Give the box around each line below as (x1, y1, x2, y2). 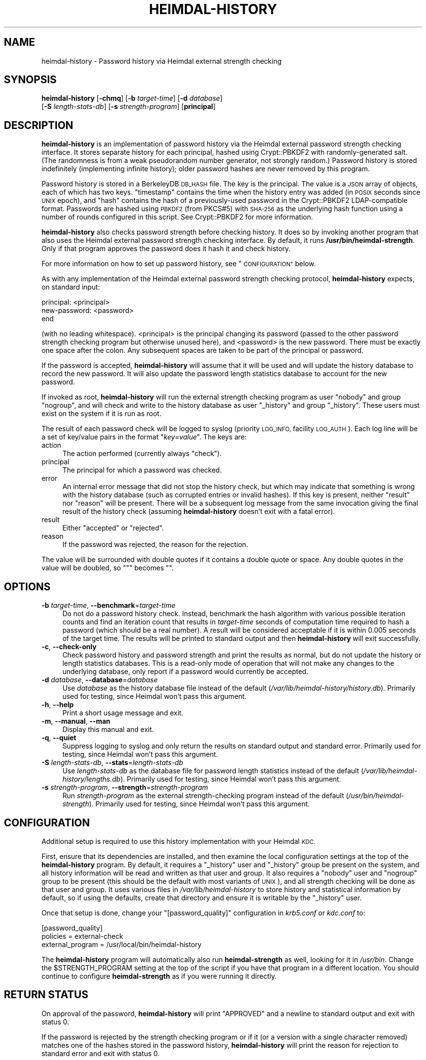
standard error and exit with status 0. (41, 1049, 160, 1058)
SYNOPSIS (4, 73, 57, 86)
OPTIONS (4, 580, 51, 593)
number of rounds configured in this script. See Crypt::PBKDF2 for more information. (41, 213, 313, 221)
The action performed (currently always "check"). (62, 449, 222, 458)
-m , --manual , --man (41, 717, 110, 726)
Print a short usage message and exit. (62, 709, 183, 717)
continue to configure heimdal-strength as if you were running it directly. (41, 971, 277, 980)
